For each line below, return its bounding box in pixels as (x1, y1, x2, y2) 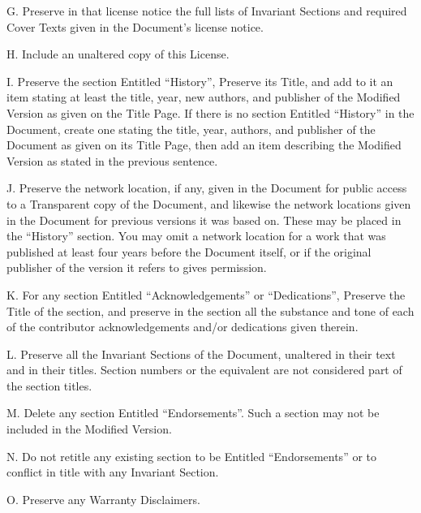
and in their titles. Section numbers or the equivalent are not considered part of (6, 361, 402, 378)
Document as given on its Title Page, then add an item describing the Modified (6, 136, 402, 153)
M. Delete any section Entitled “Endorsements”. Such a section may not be (6, 404, 380, 421)
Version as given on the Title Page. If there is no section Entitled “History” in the (6, 104, 415, 121)
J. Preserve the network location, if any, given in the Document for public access (6, 179, 407, 196)
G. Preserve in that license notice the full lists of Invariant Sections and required (6, 2, 407, 19)
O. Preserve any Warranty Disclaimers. (6, 490, 200, 507)
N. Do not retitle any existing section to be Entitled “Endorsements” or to (6, 447, 376, 464)
